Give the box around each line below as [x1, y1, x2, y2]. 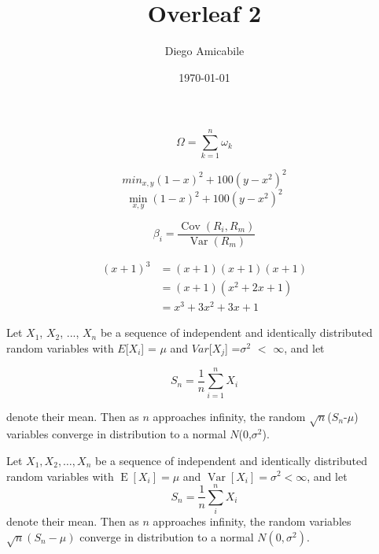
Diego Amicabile [164, 42, 245, 59]
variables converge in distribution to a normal [6, 426, 226, 442]
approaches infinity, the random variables [153, 513, 351, 530]
